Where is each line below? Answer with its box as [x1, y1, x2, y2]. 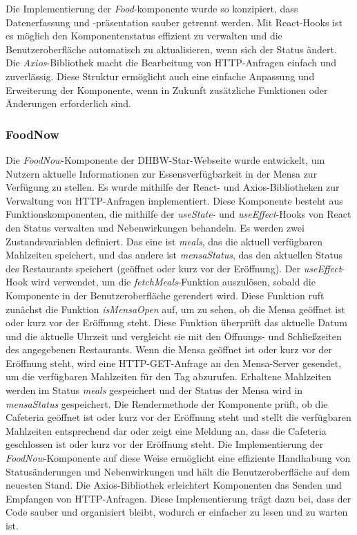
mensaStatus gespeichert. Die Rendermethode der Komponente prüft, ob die [6, 396, 328, 411]
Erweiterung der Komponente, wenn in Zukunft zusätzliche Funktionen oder [6, 82, 328, 97]
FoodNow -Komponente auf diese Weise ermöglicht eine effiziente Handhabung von [6, 451, 351, 465]
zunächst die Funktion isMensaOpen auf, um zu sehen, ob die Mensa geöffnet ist [6, 301, 346, 316]
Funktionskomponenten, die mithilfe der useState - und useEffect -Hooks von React [6, 207, 351, 221]
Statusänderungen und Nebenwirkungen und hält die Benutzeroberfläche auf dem [6, 464, 350, 478]
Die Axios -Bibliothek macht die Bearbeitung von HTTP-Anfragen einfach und [6, 55, 337, 70]
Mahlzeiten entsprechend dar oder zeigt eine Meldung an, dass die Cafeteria [6, 423, 327, 438]
